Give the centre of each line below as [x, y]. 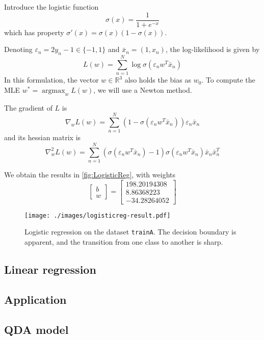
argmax [54, 90]
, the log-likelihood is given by [213, 49]
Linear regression [50, 269]
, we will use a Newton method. [143, 89]
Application [35, 299]
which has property [34, 32]
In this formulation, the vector [51, 80]
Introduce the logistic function [51, 7]
